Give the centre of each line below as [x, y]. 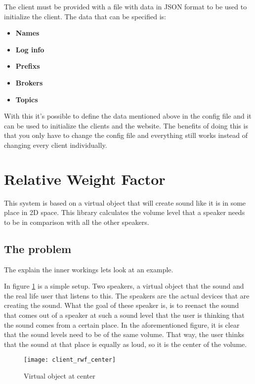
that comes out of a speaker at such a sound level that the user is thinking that [124, 315]
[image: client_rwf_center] [70, 360]
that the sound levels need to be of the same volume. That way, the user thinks [124, 334]
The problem [38, 248]
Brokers [29, 82]
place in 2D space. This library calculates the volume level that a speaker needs [125, 212]
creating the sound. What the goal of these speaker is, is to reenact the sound [122, 305]
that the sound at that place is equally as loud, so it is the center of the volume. [126, 344]
